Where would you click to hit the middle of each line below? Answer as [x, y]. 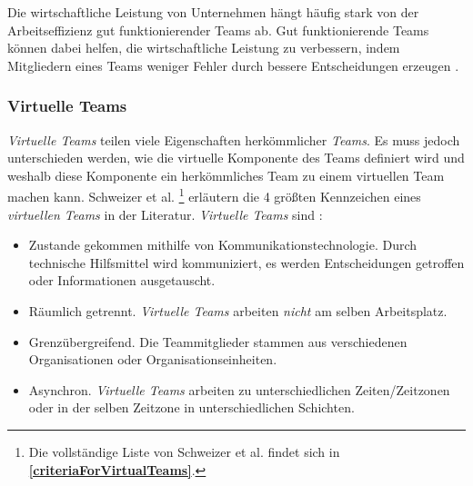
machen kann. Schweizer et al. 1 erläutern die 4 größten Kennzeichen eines [214, 195]
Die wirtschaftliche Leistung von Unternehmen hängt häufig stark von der [213, 12]
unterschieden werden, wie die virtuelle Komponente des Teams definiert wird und [236, 158]
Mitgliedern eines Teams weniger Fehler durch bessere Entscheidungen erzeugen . [233, 65]
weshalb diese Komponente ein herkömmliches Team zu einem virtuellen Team [226, 175]
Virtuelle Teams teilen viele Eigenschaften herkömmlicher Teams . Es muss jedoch [234, 139]
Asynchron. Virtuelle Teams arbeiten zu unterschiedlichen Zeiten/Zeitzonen [239, 389]
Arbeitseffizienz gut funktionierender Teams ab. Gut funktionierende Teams [218, 30]
